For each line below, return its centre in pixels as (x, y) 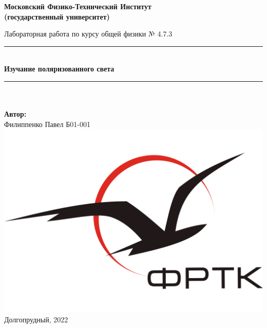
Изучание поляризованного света (59, 69)
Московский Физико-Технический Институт (78, 6)
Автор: (15, 114)
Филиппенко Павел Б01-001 (47, 124)
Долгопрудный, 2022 (36, 320)
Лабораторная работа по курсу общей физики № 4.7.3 (88, 34)
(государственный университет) (57, 16)
